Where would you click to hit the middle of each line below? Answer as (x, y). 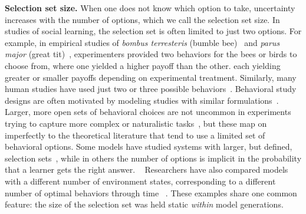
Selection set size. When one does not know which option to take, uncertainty (150, 8)
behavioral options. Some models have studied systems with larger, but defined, (149, 146)
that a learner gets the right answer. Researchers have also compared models (147, 169)
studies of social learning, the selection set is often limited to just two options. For (153, 31)
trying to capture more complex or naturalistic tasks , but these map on (136, 123)
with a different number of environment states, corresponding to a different (140, 181)
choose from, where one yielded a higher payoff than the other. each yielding (143, 65)
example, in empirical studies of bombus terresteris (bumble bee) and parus (142, 42)
